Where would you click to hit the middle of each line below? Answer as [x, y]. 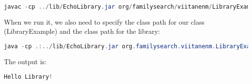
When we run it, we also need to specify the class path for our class [104, 21]
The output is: [25, 61]
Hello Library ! [28, 77]
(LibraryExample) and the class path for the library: [82, 31]
